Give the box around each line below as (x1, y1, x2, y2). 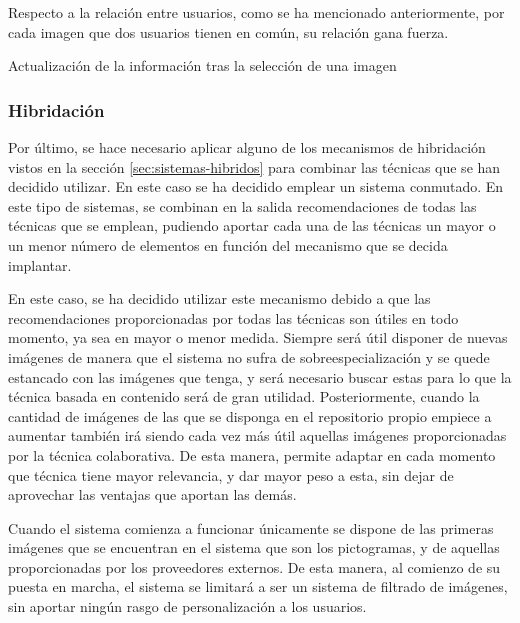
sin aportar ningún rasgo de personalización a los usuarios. (8, 596, 367, 617)
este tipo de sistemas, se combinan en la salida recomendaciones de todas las (8, 195, 477, 216)
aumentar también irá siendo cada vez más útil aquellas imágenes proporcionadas (8, 425, 507, 446)
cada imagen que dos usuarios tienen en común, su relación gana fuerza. (8, 21, 449, 42)
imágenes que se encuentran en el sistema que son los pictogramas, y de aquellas (8, 537, 500, 558)
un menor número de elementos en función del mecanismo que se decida (8, 234, 448, 255)
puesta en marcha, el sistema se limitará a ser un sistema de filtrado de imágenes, (8, 576, 508, 597)
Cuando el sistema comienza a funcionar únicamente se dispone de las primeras (8, 517, 494, 538)
